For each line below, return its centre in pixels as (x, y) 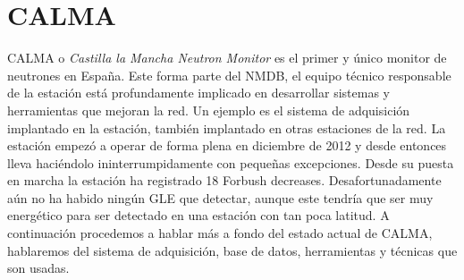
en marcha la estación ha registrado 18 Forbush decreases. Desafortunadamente (224, 180)
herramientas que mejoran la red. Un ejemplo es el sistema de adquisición (209, 110)
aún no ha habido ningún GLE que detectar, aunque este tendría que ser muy (220, 197)
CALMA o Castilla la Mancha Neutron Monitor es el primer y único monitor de (227, 58)
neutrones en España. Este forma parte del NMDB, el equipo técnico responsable (229, 75)
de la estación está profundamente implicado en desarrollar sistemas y (198, 93)
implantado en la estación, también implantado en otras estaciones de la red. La (227, 127)
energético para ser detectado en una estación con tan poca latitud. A (198, 215)
